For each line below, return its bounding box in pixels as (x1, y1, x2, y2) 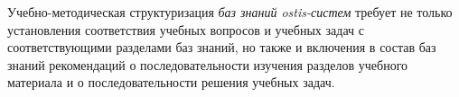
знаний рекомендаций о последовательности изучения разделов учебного (7, 55, 408, 74)
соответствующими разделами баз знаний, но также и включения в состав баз (7, 38, 436, 57)
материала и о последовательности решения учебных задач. (7, 73, 335, 92)
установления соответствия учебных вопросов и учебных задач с (7, 20, 364, 39)
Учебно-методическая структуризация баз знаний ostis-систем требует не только (7, 3, 453, 21)
